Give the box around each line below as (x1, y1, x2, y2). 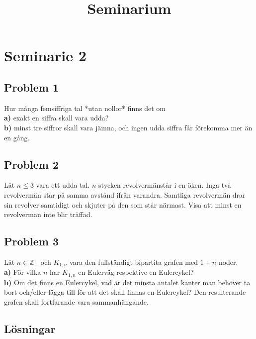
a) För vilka (4, 267, 41, 277)
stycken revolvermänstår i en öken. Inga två (98, 180, 231, 190)
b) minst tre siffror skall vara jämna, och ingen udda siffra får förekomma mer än (4, 122, 253, 132)
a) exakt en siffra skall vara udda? (4, 113, 109, 123)
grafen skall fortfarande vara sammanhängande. (4, 297, 149, 307)
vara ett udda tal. (36, 180, 90, 190)
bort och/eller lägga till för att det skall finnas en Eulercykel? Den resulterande (4, 287, 246, 297)
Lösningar (4, 321, 56, 336)
